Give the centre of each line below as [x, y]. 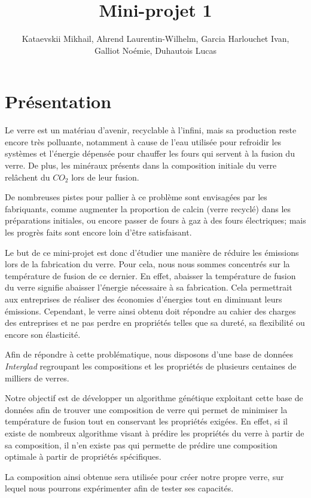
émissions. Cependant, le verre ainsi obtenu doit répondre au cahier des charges [150, 311]
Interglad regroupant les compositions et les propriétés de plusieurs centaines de [151, 366]
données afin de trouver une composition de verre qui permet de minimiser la [146, 409]
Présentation [58, 101]
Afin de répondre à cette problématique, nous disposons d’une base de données [149, 354]
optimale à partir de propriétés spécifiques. [83, 456]
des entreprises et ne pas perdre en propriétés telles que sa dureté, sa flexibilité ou [155, 323]
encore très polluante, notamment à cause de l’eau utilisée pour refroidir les [143, 141]
